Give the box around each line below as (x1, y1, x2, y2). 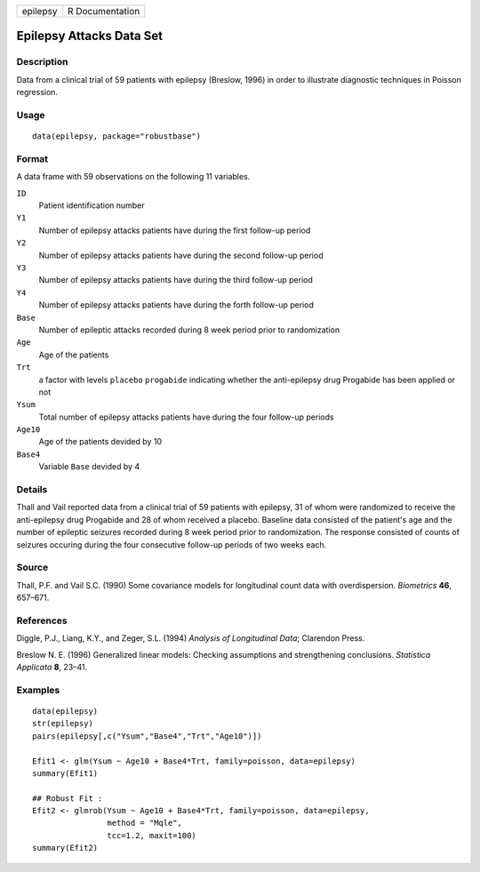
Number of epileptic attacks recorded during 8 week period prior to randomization (38, 324, 340, 335)
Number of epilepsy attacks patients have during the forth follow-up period (38, 300, 315, 310)
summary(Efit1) (32, 768, 99, 778)
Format (16, 152, 49, 164)
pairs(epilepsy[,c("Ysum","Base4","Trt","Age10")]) (32, 731, 262, 741)
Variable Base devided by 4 (38, 461, 140, 472)
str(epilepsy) (32, 718, 93, 729)
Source (16, 561, 49, 573)
